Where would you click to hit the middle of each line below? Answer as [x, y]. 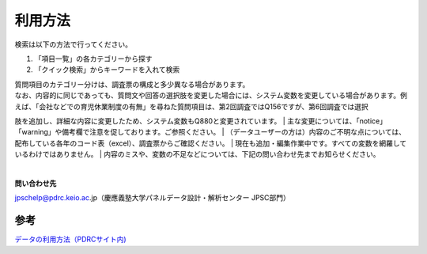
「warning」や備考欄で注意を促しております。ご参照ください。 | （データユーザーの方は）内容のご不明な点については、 [210, 132]
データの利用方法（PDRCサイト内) [70, 239]
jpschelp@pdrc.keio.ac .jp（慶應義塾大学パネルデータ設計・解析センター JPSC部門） [152, 198]
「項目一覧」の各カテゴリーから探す [93, 59]
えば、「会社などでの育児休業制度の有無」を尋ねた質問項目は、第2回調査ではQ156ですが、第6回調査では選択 [192, 106]
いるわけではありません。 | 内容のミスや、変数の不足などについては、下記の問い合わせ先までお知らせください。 [197, 154]
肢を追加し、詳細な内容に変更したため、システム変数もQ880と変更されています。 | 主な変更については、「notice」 [201, 121]
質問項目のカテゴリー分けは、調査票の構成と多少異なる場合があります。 [132, 84]
